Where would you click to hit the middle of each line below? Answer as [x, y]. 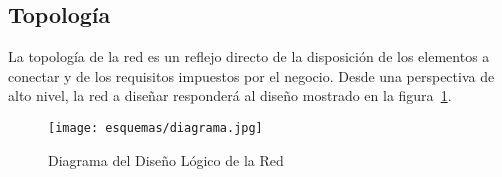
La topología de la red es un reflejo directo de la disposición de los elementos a [249, 56]
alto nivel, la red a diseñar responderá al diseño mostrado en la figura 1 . [230, 95]
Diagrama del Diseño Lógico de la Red [166, 159]
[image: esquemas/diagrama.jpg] [155, 127]
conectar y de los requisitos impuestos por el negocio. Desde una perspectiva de [251, 75]
